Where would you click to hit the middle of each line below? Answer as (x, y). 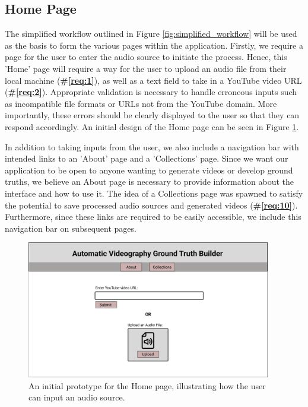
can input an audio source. (77, 397)
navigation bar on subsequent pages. (71, 228)
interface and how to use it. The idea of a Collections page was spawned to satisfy (154, 193)
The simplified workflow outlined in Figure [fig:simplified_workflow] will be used (151, 34)
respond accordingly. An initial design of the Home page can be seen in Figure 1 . (152, 126)
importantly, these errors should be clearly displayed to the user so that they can (152, 115)
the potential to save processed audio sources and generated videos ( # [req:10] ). (151, 205)
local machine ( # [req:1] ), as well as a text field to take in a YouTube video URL (153, 80)
